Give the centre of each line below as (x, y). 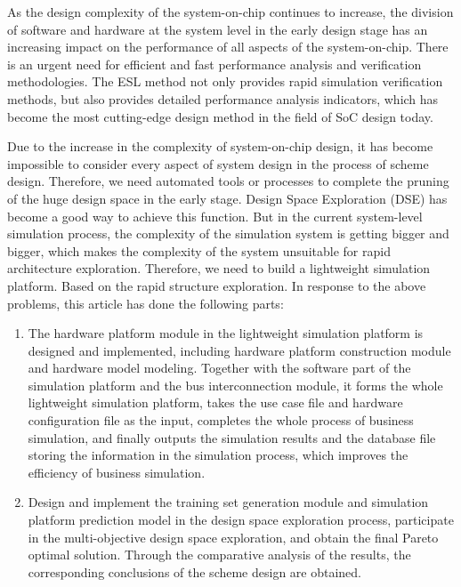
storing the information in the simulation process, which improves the (218, 455)
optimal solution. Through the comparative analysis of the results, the (219, 555)
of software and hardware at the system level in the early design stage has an (218, 29)
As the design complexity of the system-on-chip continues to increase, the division (230, 12)
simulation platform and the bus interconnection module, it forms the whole (235, 385)
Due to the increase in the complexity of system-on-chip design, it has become (220, 146)
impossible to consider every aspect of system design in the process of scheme (218, 163)
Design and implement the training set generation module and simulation (228, 502)
